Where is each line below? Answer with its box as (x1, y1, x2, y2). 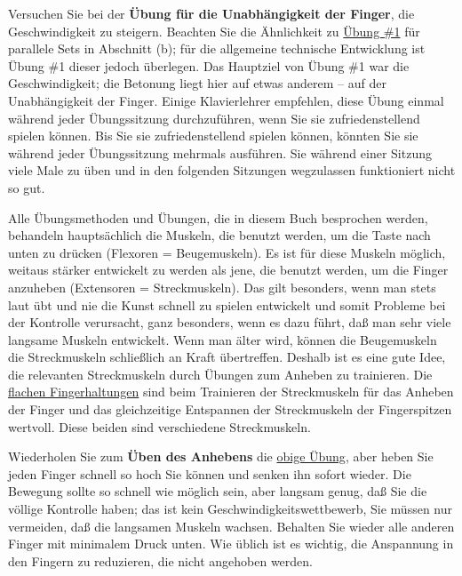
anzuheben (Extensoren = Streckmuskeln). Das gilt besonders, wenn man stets (8, 277, 436, 296)
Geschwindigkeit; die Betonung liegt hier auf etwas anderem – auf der (8, 74, 386, 92)
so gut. (8, 178, 45, 196)
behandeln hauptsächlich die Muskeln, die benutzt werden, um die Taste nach (8, 226, 431, 244)
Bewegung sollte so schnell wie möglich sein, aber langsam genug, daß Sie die (8, 482, 427, 500)
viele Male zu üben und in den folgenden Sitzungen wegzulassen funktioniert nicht (8, 161, 456, 180)
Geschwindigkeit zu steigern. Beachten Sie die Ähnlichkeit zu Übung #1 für (8, 21, 420, 40)
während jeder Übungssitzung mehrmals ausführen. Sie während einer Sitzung (8, 143, 432, 162)
